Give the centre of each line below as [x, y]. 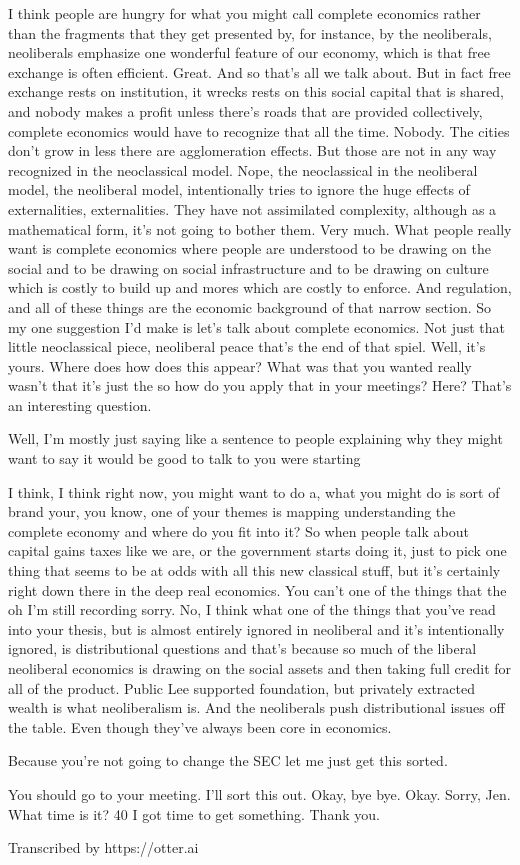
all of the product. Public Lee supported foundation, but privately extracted [241, 687]
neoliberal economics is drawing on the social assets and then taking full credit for [260, 668]
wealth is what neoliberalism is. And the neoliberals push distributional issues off [256, 707]
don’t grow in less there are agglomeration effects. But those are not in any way [252, 150]
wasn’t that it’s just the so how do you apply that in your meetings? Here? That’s [260, 385]
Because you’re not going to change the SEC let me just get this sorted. [228, 760]
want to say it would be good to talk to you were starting [184, 458]
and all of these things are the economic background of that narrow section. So [249, 306]
